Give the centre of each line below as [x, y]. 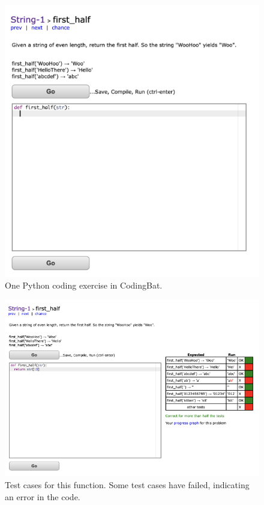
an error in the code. [43, 496]
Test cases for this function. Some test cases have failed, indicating [127, 485]
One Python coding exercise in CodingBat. [84, 285]
